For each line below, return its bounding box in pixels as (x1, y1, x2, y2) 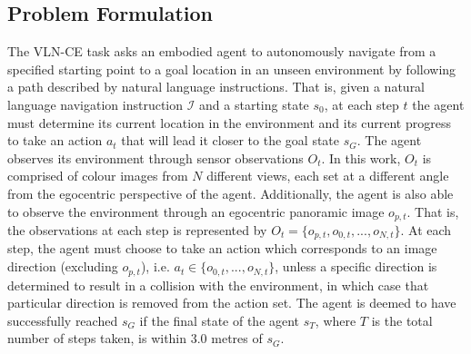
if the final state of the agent (139, 310, 300, 329)
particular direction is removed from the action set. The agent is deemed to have (7, 293, 456, 312)
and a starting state (199, 94, 309, 113)
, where (315, 310, 356, 329)
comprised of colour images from (7, 166, 188, 185)
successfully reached (7, 310, 118, 329)
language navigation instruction (7, 94, 184, 113)
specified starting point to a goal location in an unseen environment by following (7, 59, 456, 78)
